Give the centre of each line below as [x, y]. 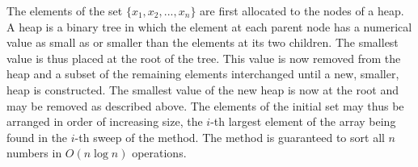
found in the [37, 137]
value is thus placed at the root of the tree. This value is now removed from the [204, 58]
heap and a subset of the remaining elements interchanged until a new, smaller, [203, 74]
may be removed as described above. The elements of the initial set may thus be [205, 105]
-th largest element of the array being [303, 121]
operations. [159, 153]
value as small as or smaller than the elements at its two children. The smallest [203, 42]
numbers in [34, 153]
